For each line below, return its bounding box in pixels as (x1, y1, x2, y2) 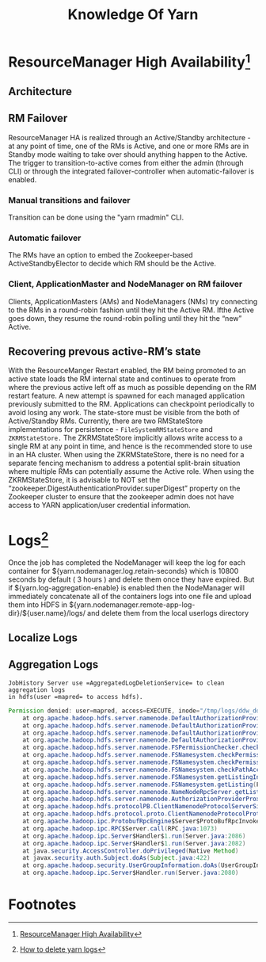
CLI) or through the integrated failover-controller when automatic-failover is (8, 166, 255, 176)
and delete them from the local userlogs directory (86, 608, 249, 617)
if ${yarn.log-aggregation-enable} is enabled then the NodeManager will (8, 582, 245, 592)
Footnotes (8, 895, 77, 914)
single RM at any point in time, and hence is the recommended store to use (8, 441, 253, 451)
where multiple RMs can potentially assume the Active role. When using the (8, 467, 255, 476)
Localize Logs (8, 632, 78, 645)
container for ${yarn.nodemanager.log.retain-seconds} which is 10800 (8, 566, 239, 575)
